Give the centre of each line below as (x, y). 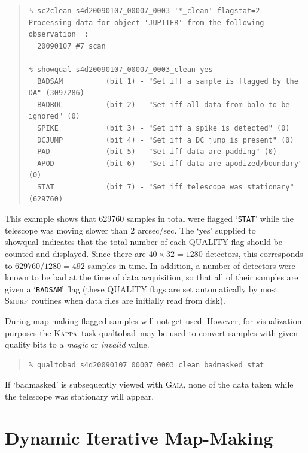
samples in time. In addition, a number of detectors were (191, 265)
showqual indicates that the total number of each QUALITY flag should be (144, 242)
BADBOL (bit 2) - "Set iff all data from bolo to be (164, 105)
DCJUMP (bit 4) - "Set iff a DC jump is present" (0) (166, 140)
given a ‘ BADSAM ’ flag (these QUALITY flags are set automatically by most (141, 289)
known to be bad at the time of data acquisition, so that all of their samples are (152, 277)
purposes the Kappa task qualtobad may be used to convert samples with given (151, 332)
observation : (59, 34)
